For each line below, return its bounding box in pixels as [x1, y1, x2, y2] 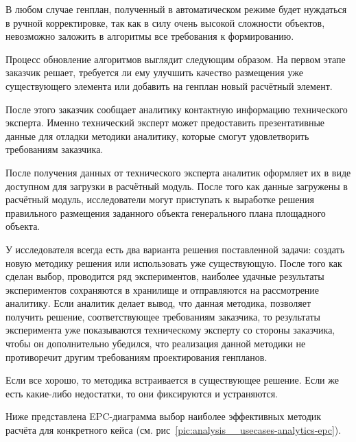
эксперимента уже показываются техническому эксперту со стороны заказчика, [5, 323, 335, 337]
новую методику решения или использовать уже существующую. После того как [5, 255, 342, 270]
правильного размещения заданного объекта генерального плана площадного [5, 205, 326, 220]
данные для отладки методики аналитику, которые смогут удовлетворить [5, 128, 309, 143]
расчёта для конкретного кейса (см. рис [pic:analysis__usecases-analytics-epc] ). [5, 423, 342, 437]
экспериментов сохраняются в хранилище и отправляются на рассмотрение [5, 282, 320, 296]
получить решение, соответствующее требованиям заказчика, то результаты [5, 309, 320, 323]
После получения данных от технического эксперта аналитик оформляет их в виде [5, 165, 351, 179]
